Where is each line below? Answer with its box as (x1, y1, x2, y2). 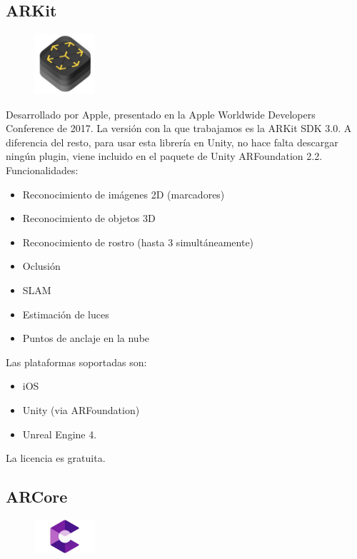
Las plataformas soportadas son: (6, 354, 147, 369)
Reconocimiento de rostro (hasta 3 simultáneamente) (22, 234, 254, 249)
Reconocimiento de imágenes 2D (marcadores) (22, 186, 225, 201)
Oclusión (22, 258, 61, 273)
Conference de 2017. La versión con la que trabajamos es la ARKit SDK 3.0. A (6, 121, 352, 136)
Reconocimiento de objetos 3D (22, 211, 156, 226)
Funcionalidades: (6, 162, 79, 177)
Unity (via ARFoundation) (22, 402, 140, 417)
